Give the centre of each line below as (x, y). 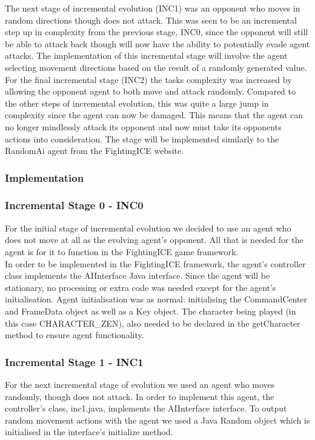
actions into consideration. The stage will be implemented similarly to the (142, 138)
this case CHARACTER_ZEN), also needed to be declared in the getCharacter (153, 323)
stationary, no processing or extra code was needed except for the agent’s (141, 287)
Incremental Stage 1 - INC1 (74, 362)
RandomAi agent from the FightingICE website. (94, 151)
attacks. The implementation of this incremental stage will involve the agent (146, 55)
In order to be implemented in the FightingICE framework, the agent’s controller (155, 263)
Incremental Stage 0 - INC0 (74, 205)
